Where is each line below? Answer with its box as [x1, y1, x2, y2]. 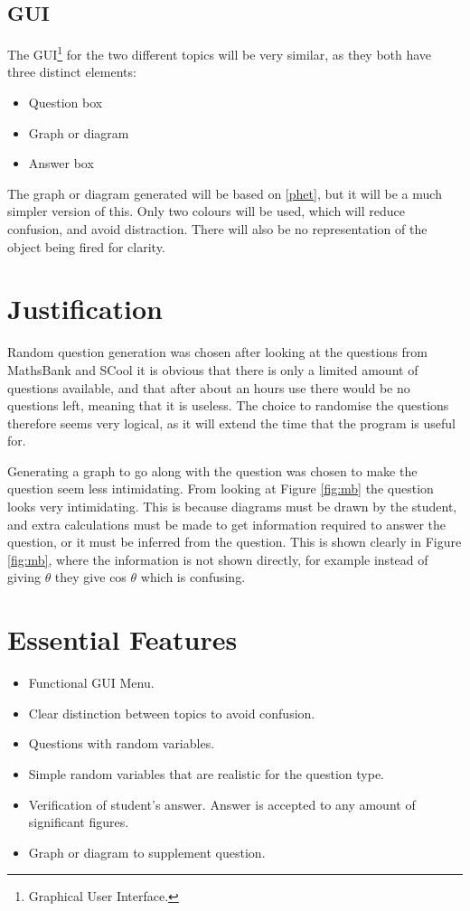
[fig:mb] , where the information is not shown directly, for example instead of [7, 549, 428, 568]
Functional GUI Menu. [28, 673, 155, 692]
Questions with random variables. [28, 734, 215, 753]
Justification [7, 290, 163, 327]
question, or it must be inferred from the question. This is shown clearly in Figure [7, 532, 462, 551]
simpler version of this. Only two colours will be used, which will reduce [7, 202, 405, 221]
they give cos [54, 568, 127, 587]
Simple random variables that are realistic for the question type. [28, 764, 385, 783]
